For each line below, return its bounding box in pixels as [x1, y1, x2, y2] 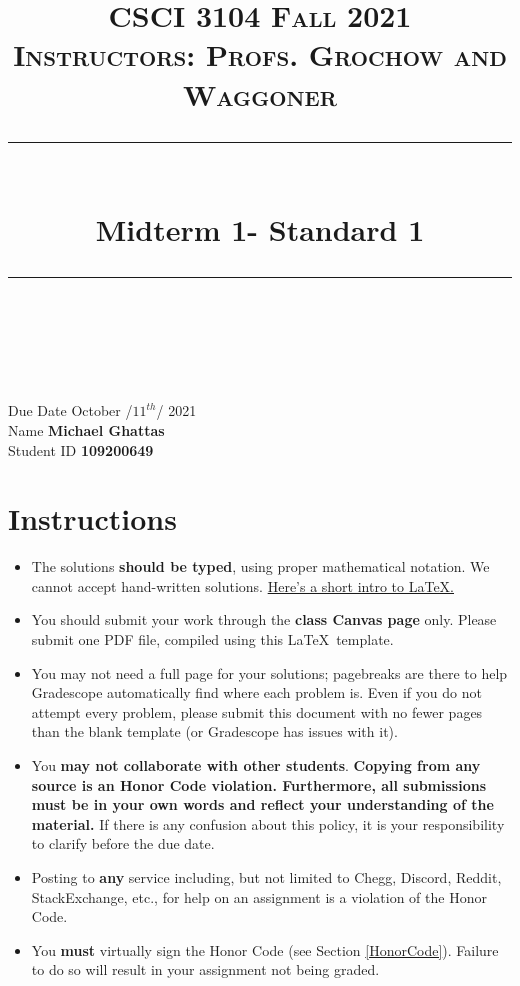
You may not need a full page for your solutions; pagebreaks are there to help [31, 662, 508, 683]
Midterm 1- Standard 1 [95, 208, 425, 249]
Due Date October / [8, 400, 133, 421]
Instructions [8, 498, 177, 539]
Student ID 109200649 [8, 439, 154, 460]
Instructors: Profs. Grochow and [13, 34, 507, 75]
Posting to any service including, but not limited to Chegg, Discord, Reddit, [31, 866, 502, 887]
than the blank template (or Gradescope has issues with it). [31, 721, 398, 742]
